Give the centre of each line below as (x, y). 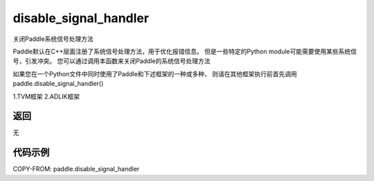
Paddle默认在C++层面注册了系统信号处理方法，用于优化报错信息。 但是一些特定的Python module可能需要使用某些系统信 (185, 51)
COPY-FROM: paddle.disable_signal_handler (76, 169)
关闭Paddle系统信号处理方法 (53, 39)
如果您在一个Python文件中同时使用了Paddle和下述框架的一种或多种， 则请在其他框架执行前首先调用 (155, 74)
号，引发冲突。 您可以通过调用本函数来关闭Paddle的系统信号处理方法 (112, 61)
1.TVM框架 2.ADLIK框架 (46, 96)
